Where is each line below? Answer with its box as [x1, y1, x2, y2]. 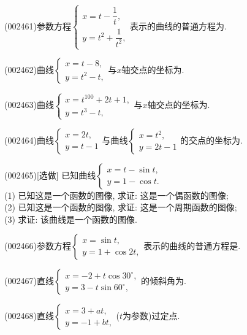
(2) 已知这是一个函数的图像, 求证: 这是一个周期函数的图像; [4, 201, 237, 214]
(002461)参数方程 [4, 19, 71, 32]
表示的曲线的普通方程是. [143, 239, 241, 252]
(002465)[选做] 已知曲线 [4, 168, 96, 181]
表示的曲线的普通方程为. [130, 19, 227, 32]
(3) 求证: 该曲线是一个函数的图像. [4, 212, 137, 225]
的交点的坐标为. [180, 133, 243, 146]
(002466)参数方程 [4, 239, 71, 252]
